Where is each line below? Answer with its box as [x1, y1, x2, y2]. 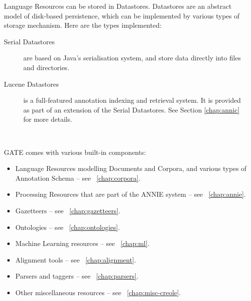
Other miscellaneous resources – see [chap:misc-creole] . [15, 287, 181, 297]
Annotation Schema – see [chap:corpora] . [15, 172, 141, 183]
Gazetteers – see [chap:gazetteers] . [15, 205, 121, 215]
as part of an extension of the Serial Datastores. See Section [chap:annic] [23, 104, 240, 114]
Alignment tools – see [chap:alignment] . [15, 254, 136, 264]
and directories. [23, 62, 70, 72]
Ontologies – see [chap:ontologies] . [15, 222, 120, 232]
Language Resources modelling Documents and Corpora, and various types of [15, 163, 247, 173]
